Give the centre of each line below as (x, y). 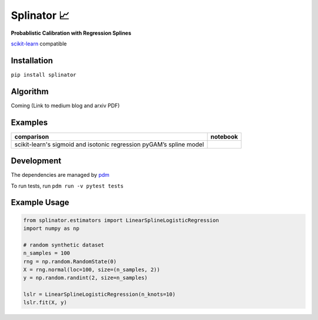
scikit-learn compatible (39, 44)
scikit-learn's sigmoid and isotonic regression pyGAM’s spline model (109, 144)
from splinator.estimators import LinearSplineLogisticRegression (121, 220)
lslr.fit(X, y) (45, 303)
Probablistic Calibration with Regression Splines (71, 33)
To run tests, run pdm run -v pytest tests (67, 186)
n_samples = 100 (47, 253)
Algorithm (30, 91)
